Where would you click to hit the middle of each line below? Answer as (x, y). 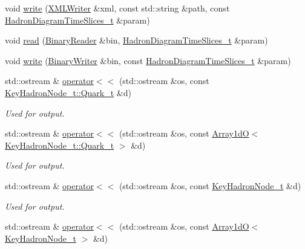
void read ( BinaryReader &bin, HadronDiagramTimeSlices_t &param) (136, 40)
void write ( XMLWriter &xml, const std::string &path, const (117, 8)
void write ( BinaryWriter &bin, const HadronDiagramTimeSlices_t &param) (148, 60)
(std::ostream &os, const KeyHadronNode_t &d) (210, 185)
